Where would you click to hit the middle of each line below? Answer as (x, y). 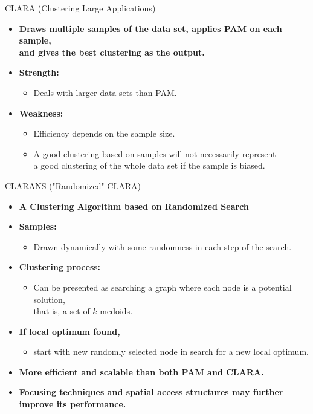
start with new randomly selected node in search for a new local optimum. (171, 351)
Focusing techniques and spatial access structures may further (151, 392)
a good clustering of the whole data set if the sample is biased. (149, 165)
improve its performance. (73, 404)
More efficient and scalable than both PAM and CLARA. (141, 371)
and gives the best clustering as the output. (112, 52)
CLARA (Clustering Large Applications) (80, 8)
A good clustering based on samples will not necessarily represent (155, 153)
